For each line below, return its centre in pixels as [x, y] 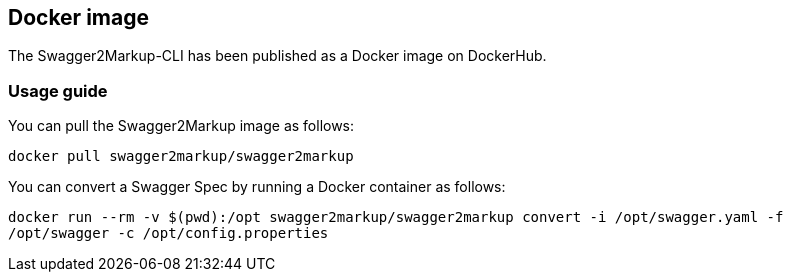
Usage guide [58, 90]
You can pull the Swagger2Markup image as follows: [181, 126]
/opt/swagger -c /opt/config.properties [168, 233]
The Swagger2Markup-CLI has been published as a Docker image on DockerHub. [277, 56]
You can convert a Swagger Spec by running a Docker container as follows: [257, 187]
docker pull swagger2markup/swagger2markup [181, 156]
